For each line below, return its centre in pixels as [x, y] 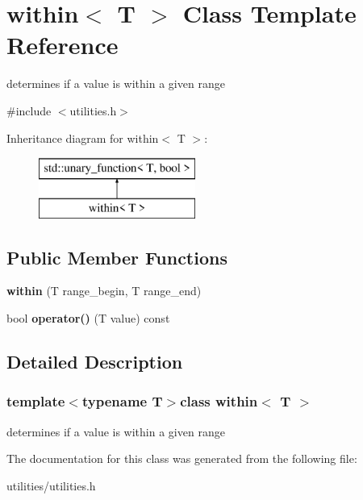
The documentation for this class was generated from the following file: [182, 458]
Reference [63, 45]
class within [219, 401]
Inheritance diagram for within [83, 137]
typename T [122, 401]
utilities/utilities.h [51, 485]
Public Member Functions [117, 257]
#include [29, 110]
